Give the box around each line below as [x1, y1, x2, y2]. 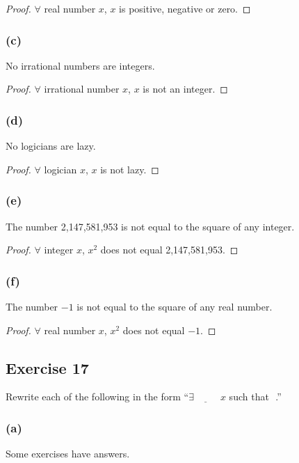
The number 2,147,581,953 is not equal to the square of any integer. [6, 219, 295, 233]
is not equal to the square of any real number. [76, 299, 273, 314]
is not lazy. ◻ [100, 162, 159, 176]
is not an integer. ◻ [143, 81, 228, 96]
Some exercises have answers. [6, 446, 130, 461]
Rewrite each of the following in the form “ [6, 389, 189, 404]
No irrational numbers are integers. [6, 58, 155, 72]
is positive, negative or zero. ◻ [119, 1, 251, 15]
